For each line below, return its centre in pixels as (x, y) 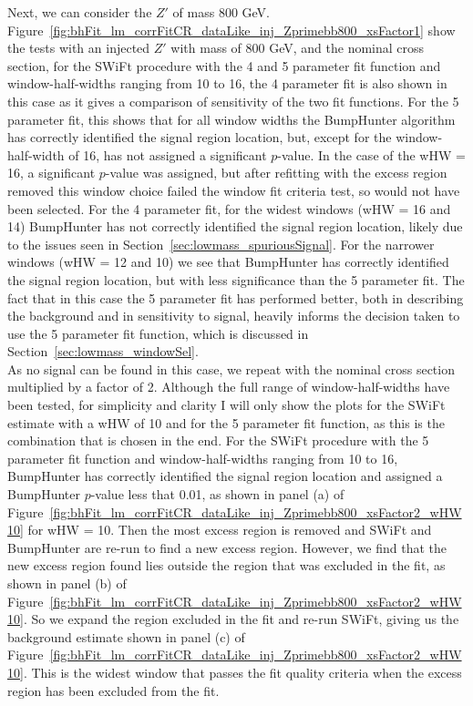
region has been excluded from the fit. (113, 690)
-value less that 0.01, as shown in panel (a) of (217, 494)
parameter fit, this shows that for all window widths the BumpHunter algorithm (231, 119)
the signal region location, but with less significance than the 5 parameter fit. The (236, 279)
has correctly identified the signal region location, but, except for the (200, 137)
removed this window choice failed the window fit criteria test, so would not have (234, 190)
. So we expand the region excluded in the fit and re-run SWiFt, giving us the (241, 619)
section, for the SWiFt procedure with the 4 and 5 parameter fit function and (224, 65)
